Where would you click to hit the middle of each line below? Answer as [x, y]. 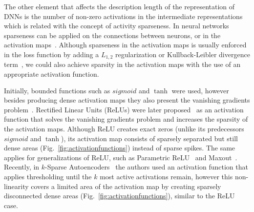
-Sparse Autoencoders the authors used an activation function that [147, 167]
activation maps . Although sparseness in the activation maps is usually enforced [125, 45]
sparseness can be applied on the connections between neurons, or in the [112, 35]
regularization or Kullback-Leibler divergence [183, 54]
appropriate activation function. [52, 74]
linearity [16, 186]
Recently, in [22, 167]
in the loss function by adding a [52, 54]
